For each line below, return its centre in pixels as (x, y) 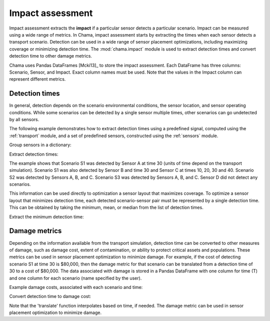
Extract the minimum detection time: (46, 217)
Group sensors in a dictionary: (40, 145)
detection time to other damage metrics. (51, 56)
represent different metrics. (37, 79)
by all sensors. (24, 119)
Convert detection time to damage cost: (50, 296)
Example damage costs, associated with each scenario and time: (76, 287)
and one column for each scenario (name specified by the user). (75, 278)
